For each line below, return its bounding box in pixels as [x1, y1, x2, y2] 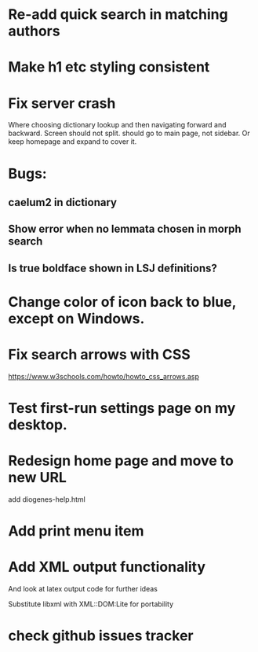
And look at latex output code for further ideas [8, 584, 158, 594]
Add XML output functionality [8, 558, 206, 576]
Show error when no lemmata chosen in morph [8, 223, 242, 236]
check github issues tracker [8, 627, 194, 645]
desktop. [8, 415, 68, 433]
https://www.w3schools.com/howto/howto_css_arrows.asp [8, 371, 200, 381]
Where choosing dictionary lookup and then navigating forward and [8, 120, 227, 130]
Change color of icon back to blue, [8, 293, 237, 311]
